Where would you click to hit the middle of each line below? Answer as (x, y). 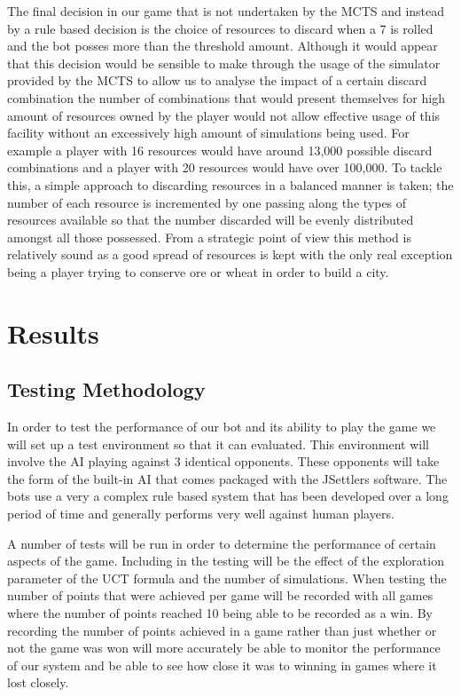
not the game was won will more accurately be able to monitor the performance (224, 648)
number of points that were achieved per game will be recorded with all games (220, 595)
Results (53, 333)
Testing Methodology (106, 389)
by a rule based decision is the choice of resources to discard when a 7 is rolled (220, 28)
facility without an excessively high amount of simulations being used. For (208, 133)
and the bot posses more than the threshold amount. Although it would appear (223, 46)
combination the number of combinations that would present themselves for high (226, 97)
